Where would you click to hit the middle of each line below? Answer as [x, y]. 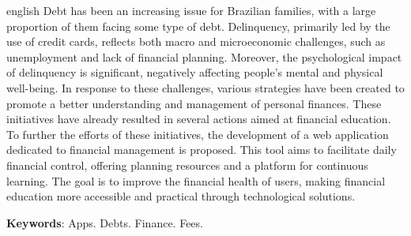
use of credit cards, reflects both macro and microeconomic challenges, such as [196, 41]
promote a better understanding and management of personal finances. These [194, 103]
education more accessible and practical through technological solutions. [181, 196]
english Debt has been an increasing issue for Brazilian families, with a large [191, 10]
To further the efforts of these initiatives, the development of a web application [198, 134]
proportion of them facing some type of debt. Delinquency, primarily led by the [198, 26]
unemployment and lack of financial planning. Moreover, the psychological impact [204, 56]
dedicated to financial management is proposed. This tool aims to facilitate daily [202, 150]
